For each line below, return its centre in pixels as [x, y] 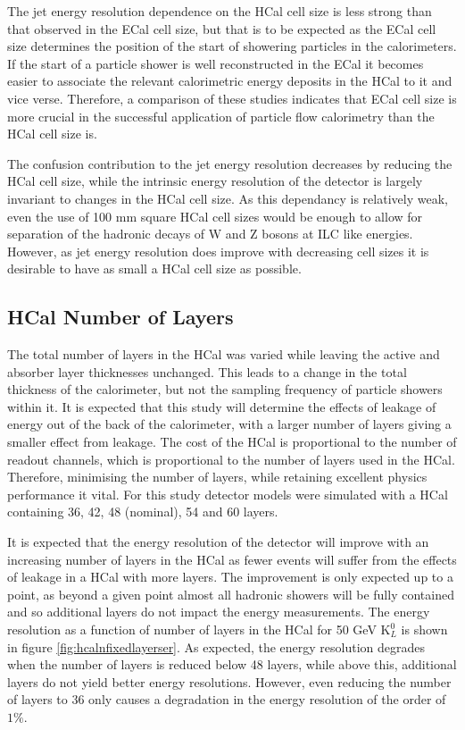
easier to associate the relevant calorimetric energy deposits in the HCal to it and [230, 81]
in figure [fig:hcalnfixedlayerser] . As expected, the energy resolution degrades [216, 646]
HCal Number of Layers [120, 317]
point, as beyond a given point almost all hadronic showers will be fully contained [231, 594]
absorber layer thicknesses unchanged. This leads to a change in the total [207, 371]
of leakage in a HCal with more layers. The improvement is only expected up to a [230, 577]
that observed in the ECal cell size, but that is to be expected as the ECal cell [222, 28]
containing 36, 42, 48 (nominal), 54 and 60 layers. [143, 512]
